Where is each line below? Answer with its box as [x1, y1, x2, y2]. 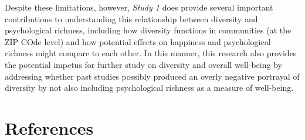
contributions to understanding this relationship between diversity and [5, 12, 258, 25]
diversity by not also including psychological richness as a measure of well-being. [5, 81, 294, 94]
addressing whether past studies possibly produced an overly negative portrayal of [5, 70, 300, 82]
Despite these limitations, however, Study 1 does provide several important [5, 1, 273, 13]
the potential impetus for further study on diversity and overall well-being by [5, 58, 282, 70]
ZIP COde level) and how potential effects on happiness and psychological [5, 35, 271, 47]
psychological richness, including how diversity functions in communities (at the [5, 24, 292, 36]
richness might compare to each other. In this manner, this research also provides [5, 47, 297, 59]
